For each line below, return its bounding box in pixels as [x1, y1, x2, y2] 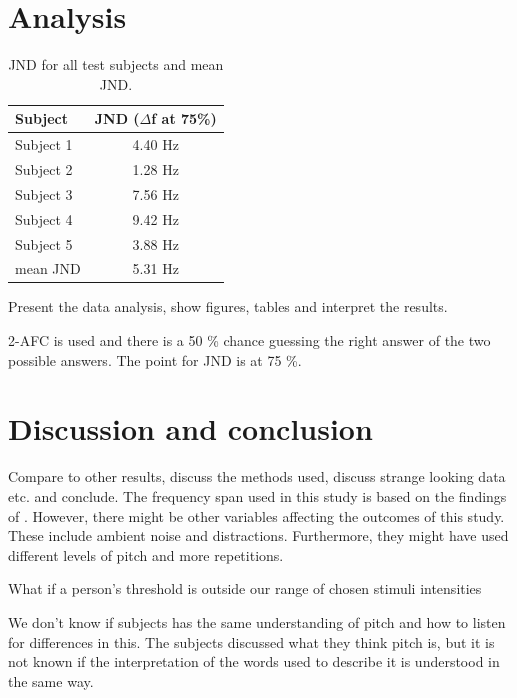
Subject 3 [15, 183, 73, 204]
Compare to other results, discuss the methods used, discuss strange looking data [8, 466, 506, 487]
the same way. [8, 670, 94, 691]
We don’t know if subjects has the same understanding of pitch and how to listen [8, 611, 506, 632]
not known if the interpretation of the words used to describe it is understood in [8, 651, 500, 672]
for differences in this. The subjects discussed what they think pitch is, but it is [8, 631, 495, 652]
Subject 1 [15, 134, 73, 155]
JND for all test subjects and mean [8, 54, 224, 75]
